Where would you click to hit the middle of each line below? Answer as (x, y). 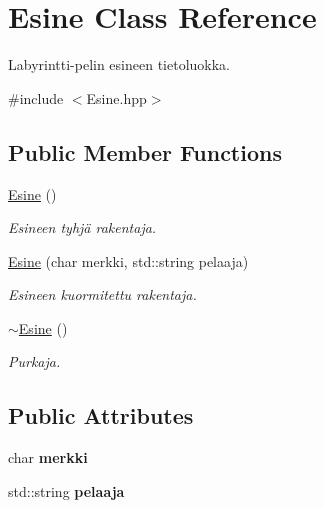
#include (36, 97)
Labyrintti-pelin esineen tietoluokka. (119, 64)
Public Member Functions (145, 151)
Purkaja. (34, 361)
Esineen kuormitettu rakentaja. (102, 294)
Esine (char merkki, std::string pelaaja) (128, 260)
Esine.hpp (116, 97)
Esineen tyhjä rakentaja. (82, 227)
